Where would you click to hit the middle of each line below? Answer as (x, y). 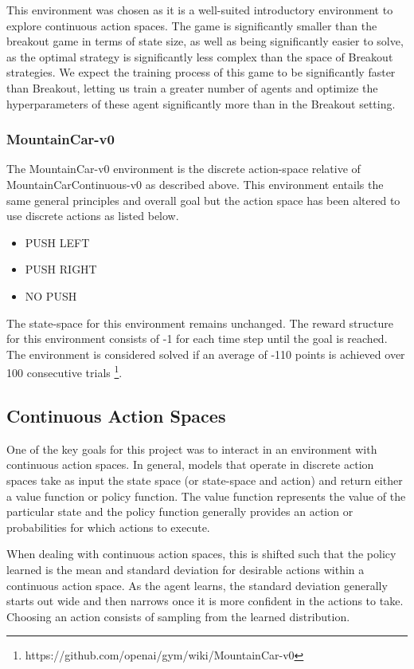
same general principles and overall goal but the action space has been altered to (203, 200)
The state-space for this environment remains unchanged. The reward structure (200, 323)
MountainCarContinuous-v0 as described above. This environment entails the (195, 184)
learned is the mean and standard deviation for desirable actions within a (186, 569)
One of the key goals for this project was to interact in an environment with (192, 449)
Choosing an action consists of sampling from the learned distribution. (178, 616)
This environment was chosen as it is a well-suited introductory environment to (200, 10)
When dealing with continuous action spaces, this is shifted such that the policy (201, 554)
